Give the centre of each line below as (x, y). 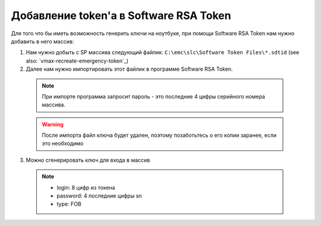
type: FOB (69, 204)
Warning (53, 124)
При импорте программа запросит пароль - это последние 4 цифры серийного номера (154, 96)
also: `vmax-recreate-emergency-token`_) (77, 61)
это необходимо (63, 143)
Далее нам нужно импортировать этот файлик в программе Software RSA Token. (129, 69)
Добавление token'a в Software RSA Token (121, 15)
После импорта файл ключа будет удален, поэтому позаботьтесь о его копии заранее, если (159, 135)
